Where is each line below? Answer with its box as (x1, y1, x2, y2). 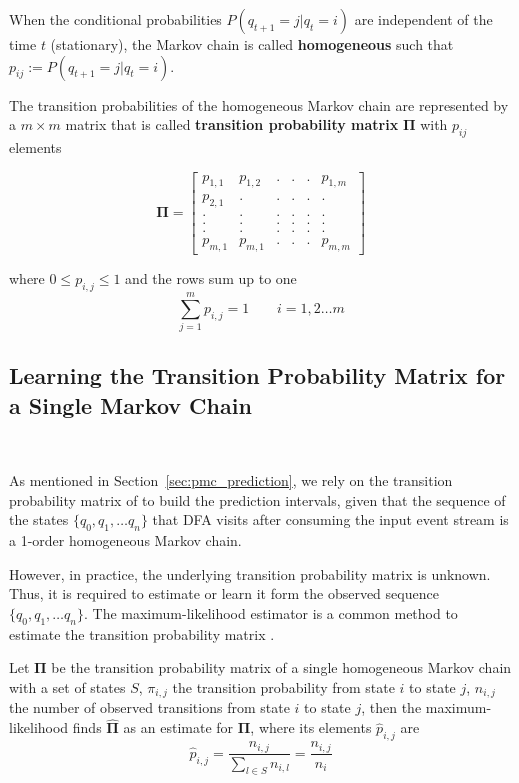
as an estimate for (123, 717, 234, 738)
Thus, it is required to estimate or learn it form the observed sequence (9, 583, 439, 604)
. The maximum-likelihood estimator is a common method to (83, 603, 458, 624)
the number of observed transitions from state (9, 697, 290, 718)
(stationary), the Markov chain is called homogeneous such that (50, 34, 454, 54)
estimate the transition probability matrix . (9, 623, 275, 644)
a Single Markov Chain (9, 389, 252, 420)
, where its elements (250, 717, 372, 738)
